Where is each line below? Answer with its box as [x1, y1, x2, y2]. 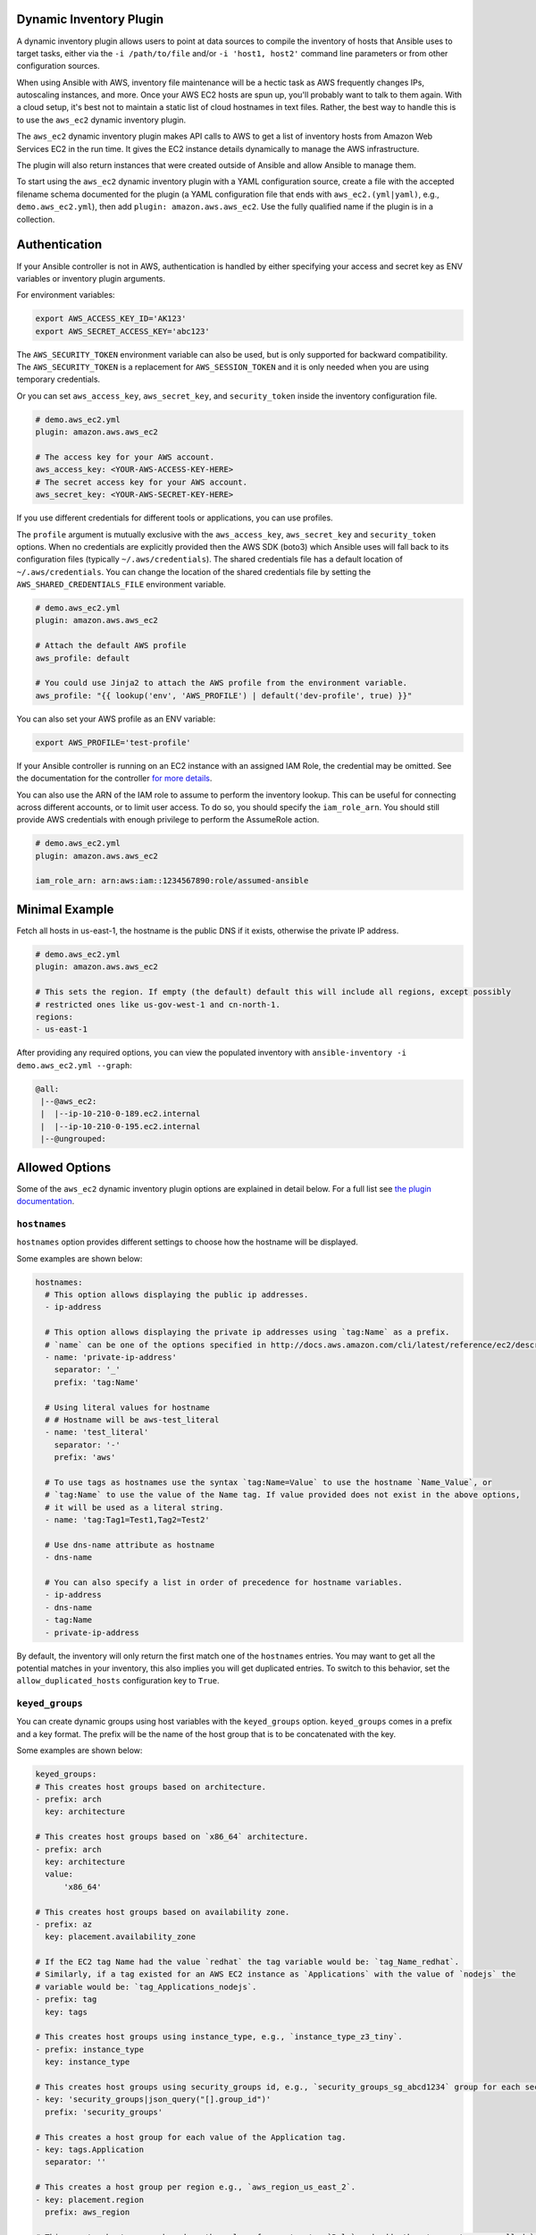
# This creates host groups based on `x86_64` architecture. [35, 1832, 309, 1842]
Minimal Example [16, 901, 114, 916]
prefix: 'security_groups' [45, 2106, 163, 2117]
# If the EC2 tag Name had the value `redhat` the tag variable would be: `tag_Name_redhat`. [35, 1957, 460, 1967]
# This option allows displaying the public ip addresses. [45, 1290, 309, 1300]
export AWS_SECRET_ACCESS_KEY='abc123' [35, 326, 210, 336]
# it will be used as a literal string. [45, 1502, 224, 1513]
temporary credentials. [16, 374, 101, 384]
